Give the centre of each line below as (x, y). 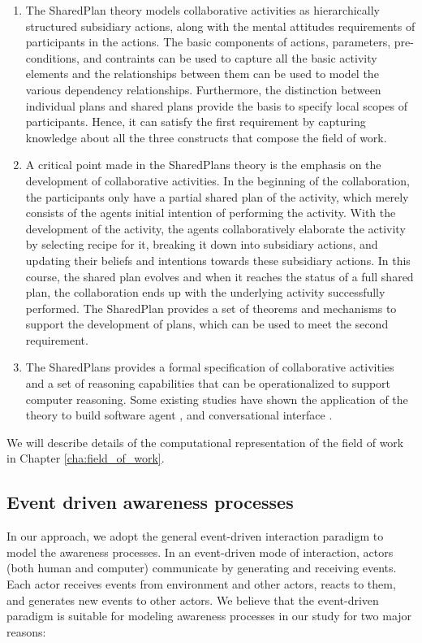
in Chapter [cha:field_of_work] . (86, 458)
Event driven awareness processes (150, 502)
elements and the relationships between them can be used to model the (202, 74)
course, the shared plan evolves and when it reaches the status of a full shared (220, 276)
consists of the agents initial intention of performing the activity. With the (211, 213)
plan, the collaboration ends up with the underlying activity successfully (205, 292)
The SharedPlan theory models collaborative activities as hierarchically (202, 10)
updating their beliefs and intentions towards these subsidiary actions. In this (218, 260)
